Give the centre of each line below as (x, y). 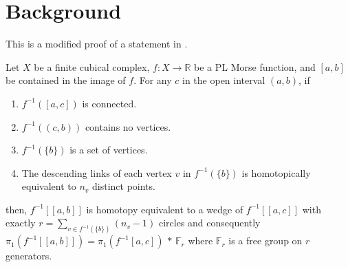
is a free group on (265, 241)
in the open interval (224, 80)
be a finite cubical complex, (92, 66)
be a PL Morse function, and (255, 66)
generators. (29, 256)
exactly (21, 223)
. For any (153, 80)
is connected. (109, 103)
